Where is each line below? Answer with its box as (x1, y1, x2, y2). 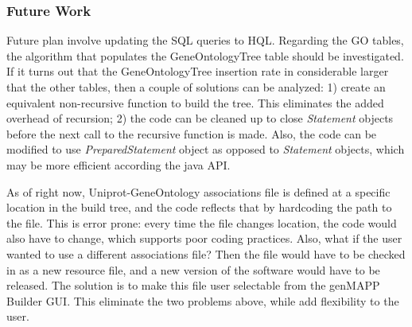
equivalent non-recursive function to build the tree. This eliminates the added (6, 94, 384, 111)
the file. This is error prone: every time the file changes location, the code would (6, 214, 397, 231)
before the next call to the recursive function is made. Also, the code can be (6, 125, 377, 142)
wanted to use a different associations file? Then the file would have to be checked (6, 245, 406, 262)
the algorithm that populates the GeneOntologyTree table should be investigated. (6, 47, 404, 64)
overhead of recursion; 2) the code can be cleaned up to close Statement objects (6, 110, 394, 127)
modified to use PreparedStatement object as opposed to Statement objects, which (6, 141, 405, 158)
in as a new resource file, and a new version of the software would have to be (6, 261, 380, 278)
